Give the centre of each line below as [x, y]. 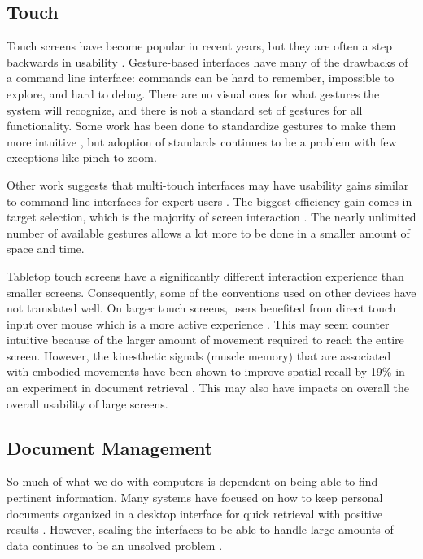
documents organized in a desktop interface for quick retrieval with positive [195, 513]
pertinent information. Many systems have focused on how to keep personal [195, 498]
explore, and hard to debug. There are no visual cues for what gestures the [193, 93]
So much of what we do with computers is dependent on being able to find [192, 481]
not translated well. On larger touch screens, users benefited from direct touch [201, 308]
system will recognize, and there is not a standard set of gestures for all [185, 109]
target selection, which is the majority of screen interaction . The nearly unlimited [211, 217]
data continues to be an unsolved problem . [115, 545]
